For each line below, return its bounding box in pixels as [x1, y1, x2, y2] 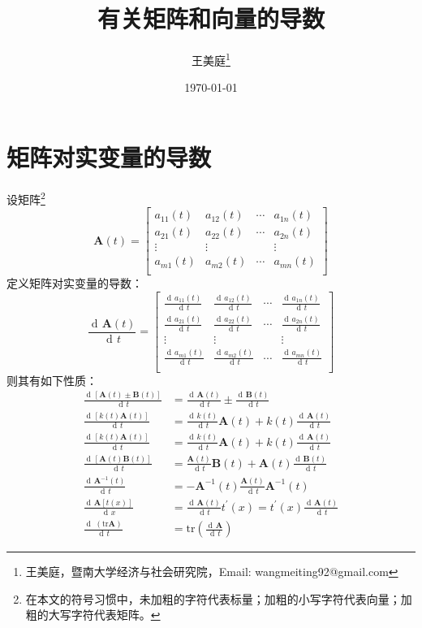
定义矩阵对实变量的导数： [6, 275, 143, 292]
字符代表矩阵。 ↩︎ [71, 606, 161, 623]
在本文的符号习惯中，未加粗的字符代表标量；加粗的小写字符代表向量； [25, 590, 401, 607]
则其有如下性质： [6, 371, 97, 388]
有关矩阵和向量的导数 [97, 2, 325, 35]
